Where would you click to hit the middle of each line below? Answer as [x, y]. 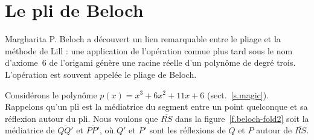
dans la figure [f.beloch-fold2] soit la [242, 118]
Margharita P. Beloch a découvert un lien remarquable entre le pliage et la [143, 39]
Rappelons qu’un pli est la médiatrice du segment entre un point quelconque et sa [156, 107]
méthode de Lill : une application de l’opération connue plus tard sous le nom [149, 50]
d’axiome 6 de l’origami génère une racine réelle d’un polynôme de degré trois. [150, 62]
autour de [274, 130]
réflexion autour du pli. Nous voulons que [82, 118]
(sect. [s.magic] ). [238, 94]
